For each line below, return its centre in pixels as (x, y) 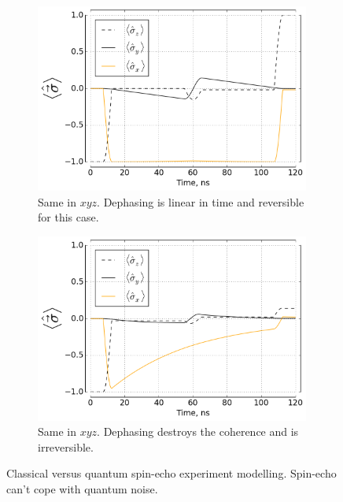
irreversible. (66, 446)
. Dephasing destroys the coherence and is (198, 431)
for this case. (68, 217)
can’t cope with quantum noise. (82, 488)
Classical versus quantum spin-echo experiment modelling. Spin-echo (171, 473)
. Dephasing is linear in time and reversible (201, 201)
